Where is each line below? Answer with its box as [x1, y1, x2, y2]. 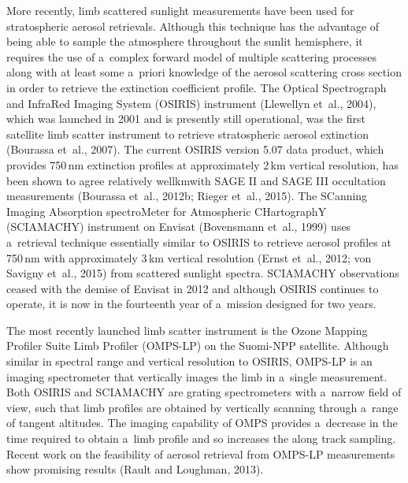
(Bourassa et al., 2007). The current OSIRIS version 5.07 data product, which [6, 141, 384, 158]
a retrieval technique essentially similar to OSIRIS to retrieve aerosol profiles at [6, 233, 391, 250]
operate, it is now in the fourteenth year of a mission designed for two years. [6, 295, 376, 312]
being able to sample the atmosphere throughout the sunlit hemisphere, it [6, 33, 363, 50]
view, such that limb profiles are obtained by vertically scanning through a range [6, 399, 399, 415]
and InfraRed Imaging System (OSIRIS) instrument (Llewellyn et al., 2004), [6, 95, 376, 111]
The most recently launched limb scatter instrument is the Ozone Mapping [6, 321, 368, 338]
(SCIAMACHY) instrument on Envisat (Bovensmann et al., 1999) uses [6, 218, 351, 235]
